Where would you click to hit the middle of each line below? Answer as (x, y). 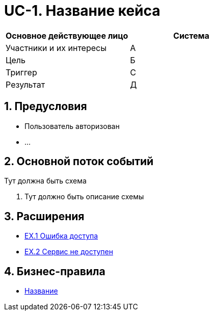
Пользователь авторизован (72, 126)
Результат (25, 84)
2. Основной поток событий (79, 162)
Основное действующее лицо (67, 35)
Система (191, 35)
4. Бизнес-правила (55, 271)
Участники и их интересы (56, 48)
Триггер (21, 72)
